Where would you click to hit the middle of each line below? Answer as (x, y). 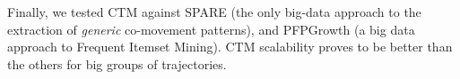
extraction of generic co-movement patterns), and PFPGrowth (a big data (211, 29)
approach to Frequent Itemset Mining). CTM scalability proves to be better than (230, 47)
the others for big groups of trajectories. (117, 63)
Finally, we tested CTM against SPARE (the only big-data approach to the (214, 12)
